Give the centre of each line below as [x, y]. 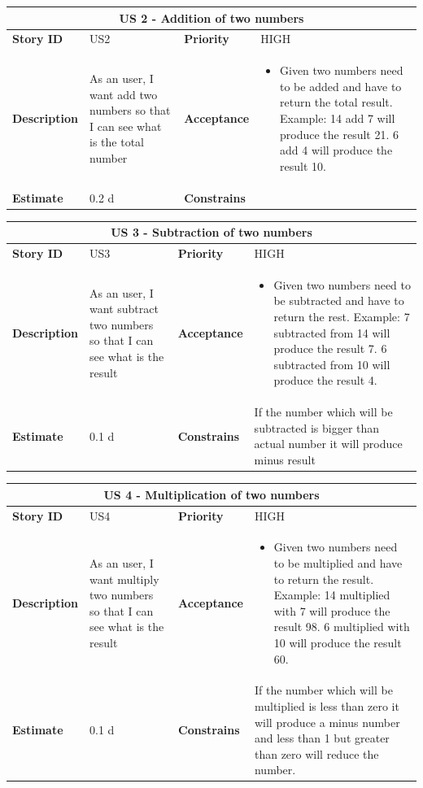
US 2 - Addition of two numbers [211, 17]
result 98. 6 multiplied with [342, 627]
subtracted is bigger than [317, 427]
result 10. [303, 165]
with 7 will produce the [332, 610]
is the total [117, 142]
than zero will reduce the [316, 753]
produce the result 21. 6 [339, 134]
